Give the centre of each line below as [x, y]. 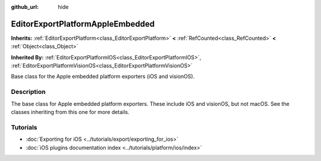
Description [28, 92]
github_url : [25, 7]
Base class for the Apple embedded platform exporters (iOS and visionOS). [103, 77]
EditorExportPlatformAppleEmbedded [83, 24]
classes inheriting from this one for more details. [70, 112]
